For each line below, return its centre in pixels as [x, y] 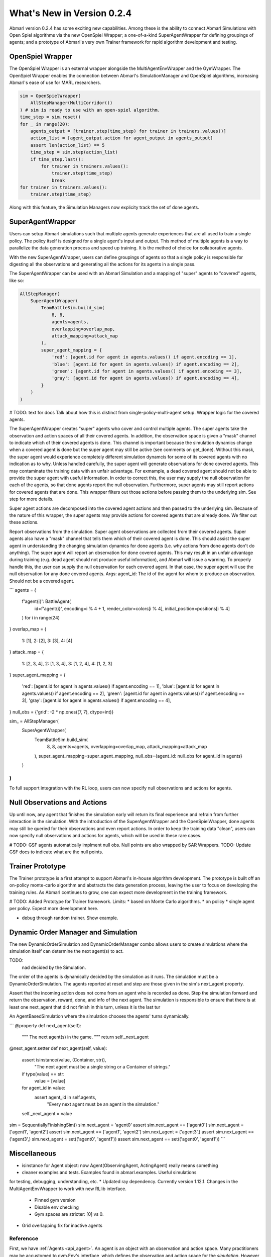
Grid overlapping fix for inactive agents [62, 1226]
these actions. [24, 522]
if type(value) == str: [43, 1074]
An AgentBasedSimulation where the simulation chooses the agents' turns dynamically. [100, 1016]
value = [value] [50, 1081]
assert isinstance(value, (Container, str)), [64, 1060]
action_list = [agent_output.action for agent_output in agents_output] [122, 138]
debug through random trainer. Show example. [70, 918]
